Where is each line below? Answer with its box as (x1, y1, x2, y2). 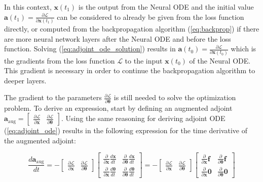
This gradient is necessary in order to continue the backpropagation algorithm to (4, 65, 255, 76)
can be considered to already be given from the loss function (57, 11, 244, 22)
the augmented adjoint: (4, 135, 76, 145)
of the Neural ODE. (189, 55, 251, 66)
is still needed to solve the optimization (114, 92, 236, 103)
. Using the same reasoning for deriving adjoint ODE (61, 113, 226, 124)
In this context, (4, 2, 52, 12)
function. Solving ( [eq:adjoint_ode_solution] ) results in (4, 43, 176, 54)
